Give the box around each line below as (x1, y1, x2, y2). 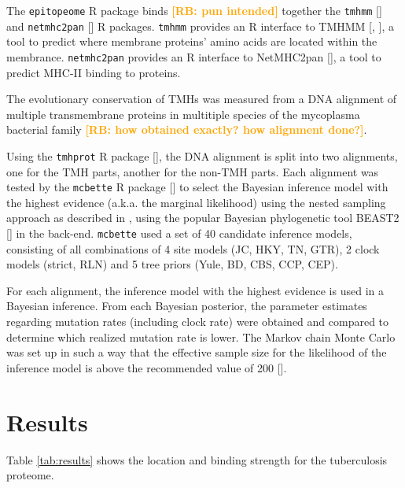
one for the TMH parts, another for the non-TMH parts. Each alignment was (6, 163, 379, 179)
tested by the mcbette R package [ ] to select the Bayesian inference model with (6, 179, 388, 195)
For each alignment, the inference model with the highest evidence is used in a (6, 282, 384, 298)
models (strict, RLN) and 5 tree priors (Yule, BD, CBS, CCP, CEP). (6, 256, 338, 272)
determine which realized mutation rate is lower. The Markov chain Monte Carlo (6, 328, 396, 345)
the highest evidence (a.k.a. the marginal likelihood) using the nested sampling (6, 194, 386, 210)
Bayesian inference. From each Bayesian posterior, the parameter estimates (6, 298, 367, 314)
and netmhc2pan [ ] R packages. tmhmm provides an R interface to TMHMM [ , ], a (6, 17, 395, 34)
